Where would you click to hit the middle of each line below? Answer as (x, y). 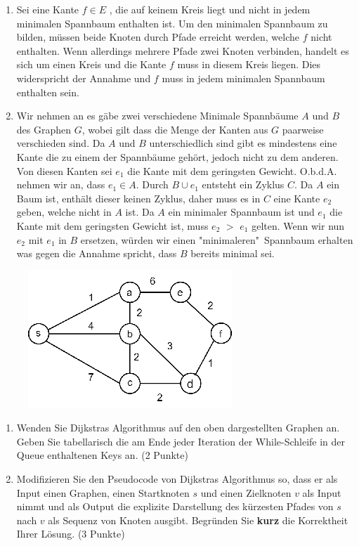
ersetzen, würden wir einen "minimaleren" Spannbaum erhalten (217, 239)
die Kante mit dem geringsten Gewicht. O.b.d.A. (232, 170)
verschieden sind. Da (61, 143)
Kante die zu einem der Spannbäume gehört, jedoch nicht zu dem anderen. (177, 156)
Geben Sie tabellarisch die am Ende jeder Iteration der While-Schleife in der (181, 441)
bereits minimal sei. (233, 253)
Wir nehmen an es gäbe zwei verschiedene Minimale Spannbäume (157, 116)
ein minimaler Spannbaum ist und (241, 212)
